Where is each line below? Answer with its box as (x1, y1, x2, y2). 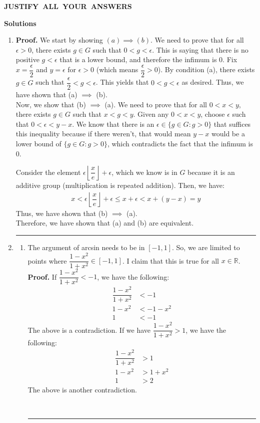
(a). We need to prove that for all (104, 99, 207, 109)
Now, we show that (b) (15, 99, 86, 109)
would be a (211, 128, 245, 139)
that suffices (213, 118, 251, 129)
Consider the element (15, 166, 81, 177)
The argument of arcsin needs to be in (27, 242, 145, 253)
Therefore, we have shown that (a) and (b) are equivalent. (15, 218, 194, 228)
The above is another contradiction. (27, 384, 137, 395)
